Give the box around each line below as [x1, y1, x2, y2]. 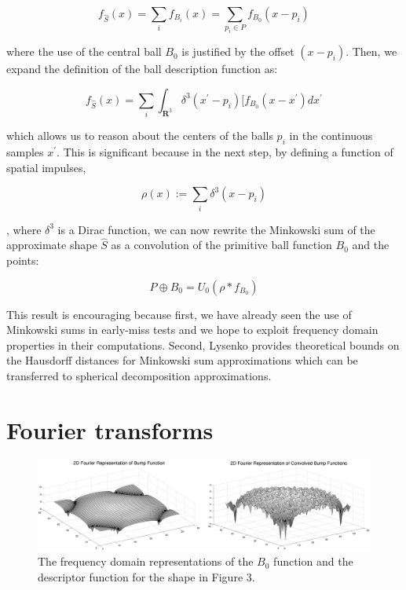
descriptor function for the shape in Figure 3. [38, 568, 255, 585]
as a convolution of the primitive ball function [111, 236, 332, 253]
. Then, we [346, 43, 397, 60]
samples [6, 144, 44, 159]
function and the [273, 553, 353, 570]
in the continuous [289, 127, 373, 144]
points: [6, 251, 39, 268]
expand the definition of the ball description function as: [6, 60, 278, 77]
